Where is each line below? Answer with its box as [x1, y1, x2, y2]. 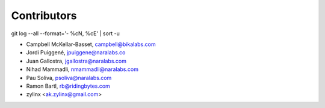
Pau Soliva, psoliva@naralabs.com [26, 74, 112, 81]
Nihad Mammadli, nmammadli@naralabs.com [26, 66, 138, 73]
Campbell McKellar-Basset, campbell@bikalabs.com [26, 41, 156, 48]
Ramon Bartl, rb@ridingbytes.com [26, 82, 111, 90]
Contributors [11, 9, 78, 22]
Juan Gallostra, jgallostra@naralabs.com [26, 57, 126, 64]
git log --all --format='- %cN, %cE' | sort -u [11, 30, 120, 37]
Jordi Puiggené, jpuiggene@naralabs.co [26, 49, 126, 56]
